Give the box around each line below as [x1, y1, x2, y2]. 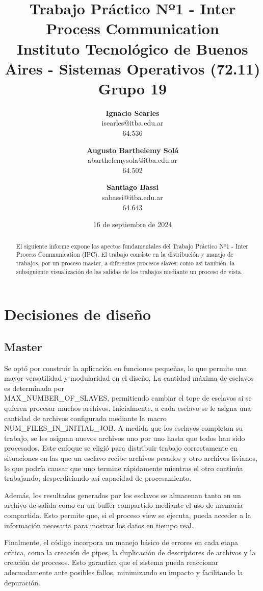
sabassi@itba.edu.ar [102, 192, 163, 203]
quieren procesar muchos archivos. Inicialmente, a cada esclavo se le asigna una [4, 403, 251, 413]
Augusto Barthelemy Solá [86, 144, 179, 155]
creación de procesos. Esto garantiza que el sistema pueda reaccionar [4, 557, 219, 568]
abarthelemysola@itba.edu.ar [88, 155, 177, 165]
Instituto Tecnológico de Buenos [17, 38, 248, 59]
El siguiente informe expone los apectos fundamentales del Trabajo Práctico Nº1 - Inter [16, 241, 249, 250]
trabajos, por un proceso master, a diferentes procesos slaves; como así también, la [16, 258, 235, 267]
